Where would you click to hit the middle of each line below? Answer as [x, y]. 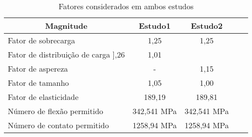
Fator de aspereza [38, 68]
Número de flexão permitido [56, 111]
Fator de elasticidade [43, 97]
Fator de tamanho [38, 83]
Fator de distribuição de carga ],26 [66, 54]
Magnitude [66, 26]
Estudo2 [207, 26]
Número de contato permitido [58, 125]
